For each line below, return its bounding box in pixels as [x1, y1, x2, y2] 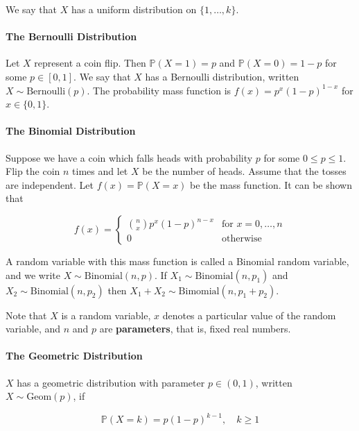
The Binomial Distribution [6, 124, 136, 138]
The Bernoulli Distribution [6, 29, 137, 44]
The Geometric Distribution [6, 348, 143, 363]
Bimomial [178, 286, 220, 296]
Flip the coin [6, 164, 60, 178]
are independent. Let [6, 177, 94, 192]
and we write [6, 267, 60, 282]
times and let [72, 164, 128, 178]
